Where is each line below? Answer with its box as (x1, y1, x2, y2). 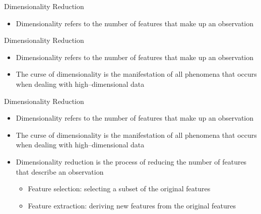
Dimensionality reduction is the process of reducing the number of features (16, 156, 247, 167)
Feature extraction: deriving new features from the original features (28, 200, 236, 210)
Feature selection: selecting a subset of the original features (28, 183, 211, 194)
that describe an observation (16, 166, 104, 177)
